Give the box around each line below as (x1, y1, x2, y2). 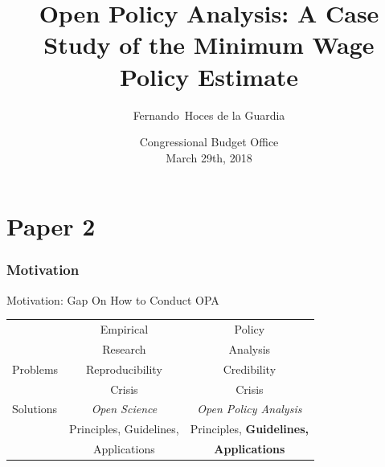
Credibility (223, 360, 276, 377)
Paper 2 (6, 210, 96, 243)
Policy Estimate (119, 59, 299, 92)
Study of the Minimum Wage (43, 28, 375, 61)
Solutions (12, 400, 58, 417)
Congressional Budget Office (139, 133, 279, 150)
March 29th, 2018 (166, 149, 252, 166)
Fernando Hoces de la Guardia (133, 106, 285, 123)
